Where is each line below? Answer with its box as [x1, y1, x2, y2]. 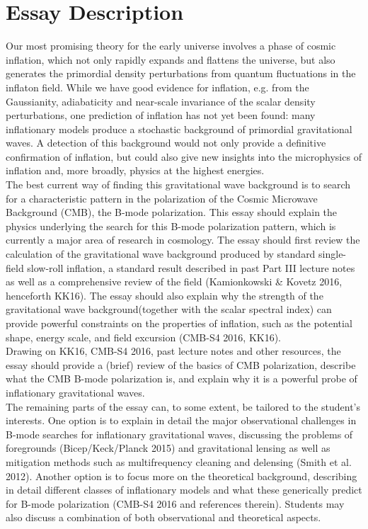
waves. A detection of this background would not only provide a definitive [6, 135, 326, 150]
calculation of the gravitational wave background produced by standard [6, 246, 316, 261]
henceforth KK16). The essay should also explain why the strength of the [6, 288, 323, 302]
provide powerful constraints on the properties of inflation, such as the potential [6, 316, 352, 330]
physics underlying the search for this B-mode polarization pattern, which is [6, 218, 336, 233]
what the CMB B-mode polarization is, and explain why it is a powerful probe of [6, 371, 357, 386]
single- [318, 246, 347, 261]
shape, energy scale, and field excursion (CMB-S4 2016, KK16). [6, 329, 282, 344]
